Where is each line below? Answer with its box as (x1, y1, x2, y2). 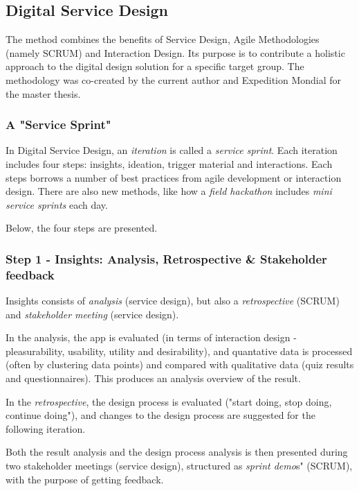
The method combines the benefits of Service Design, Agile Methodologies (6, 32, 320, 46)
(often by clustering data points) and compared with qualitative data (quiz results (6, 357, 354, 372)
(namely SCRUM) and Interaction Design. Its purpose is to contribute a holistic (6, 45, 345, 60)
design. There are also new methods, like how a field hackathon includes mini (6, 184, 332, 198)
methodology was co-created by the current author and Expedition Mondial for (6, 72, 342, 87)
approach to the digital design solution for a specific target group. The (6, 59, 304, 74)
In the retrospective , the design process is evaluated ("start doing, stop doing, (6, 394, 332, 408)
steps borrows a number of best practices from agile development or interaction (6, 170, 342, 184)
